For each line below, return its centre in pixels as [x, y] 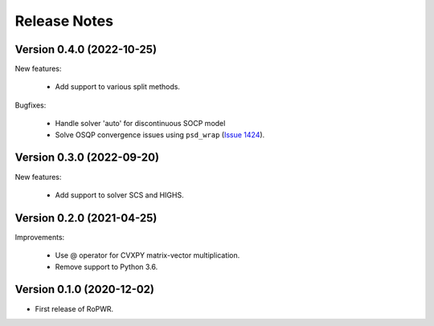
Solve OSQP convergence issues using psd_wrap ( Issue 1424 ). [160, 134]
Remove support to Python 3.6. [106, 267]
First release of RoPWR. [74, 308]
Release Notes [64, 21]
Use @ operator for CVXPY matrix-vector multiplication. [147, 255]
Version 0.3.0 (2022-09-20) [87, 158]
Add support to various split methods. [118, 87]
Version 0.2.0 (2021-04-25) [86, 218]
